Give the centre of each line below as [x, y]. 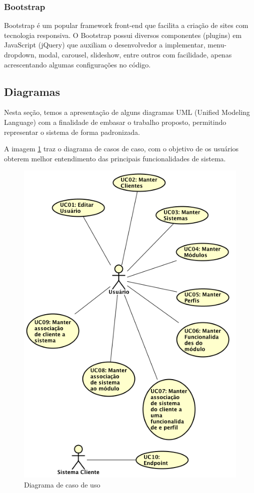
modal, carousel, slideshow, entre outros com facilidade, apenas [135, 54]
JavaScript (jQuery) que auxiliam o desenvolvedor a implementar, [105, 45]
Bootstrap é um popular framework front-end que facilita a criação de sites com [126, 25]
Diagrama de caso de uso [62, 484]
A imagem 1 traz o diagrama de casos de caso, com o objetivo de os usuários [121, 149]
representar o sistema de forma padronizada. [72, 132]
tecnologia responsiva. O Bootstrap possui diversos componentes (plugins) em [123, 35]
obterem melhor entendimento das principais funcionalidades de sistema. [115, 158]
